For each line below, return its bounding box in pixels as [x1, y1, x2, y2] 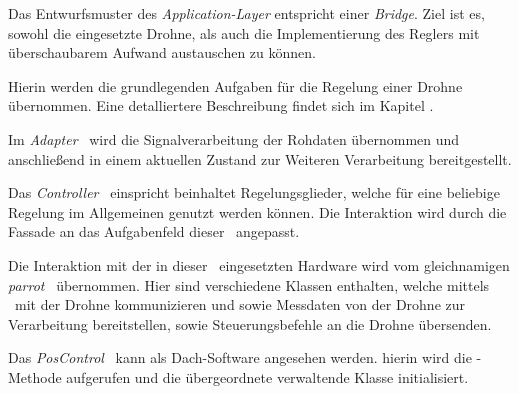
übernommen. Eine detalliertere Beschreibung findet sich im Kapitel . [8, 95, 434, 116]
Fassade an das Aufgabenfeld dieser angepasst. [8, 221, 300, 242]
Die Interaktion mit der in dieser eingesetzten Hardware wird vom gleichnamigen [8, 254, 510, 275]
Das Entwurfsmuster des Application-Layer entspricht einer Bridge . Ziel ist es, [8, 3, 485, 23]
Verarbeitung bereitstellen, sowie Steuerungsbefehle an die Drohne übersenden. [8, 313, 492, 334]
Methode [8, 366, 62, 387]
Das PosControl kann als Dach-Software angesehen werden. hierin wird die [8, 347, 472, 368]
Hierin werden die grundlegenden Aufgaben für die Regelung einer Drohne [8, 75, 463, 96]
